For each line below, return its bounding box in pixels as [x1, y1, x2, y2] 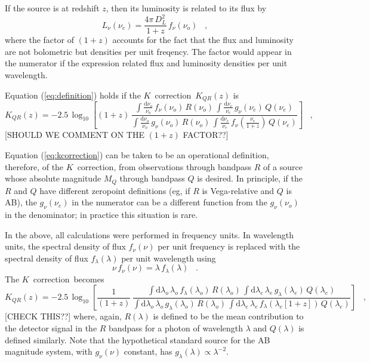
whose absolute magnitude [5, 172, 101, 184]
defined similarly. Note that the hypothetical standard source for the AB [5, 333, 270, 346]
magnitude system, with [5, 345, 92, 358]
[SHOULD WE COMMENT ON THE [5, 128, 144, 141]
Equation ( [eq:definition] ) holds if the [5, 88, 141, 101]
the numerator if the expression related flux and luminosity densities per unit [5, 57, 288, 69]
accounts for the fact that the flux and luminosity [112, 33, 294, 46]
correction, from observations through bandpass [77, 160, 252, 173]
